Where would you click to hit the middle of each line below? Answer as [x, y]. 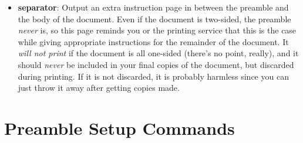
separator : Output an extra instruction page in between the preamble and [153, 7]
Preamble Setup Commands [119, 127]
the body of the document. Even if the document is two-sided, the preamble [154, 18]
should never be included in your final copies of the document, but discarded [156, 64]
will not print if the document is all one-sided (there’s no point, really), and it [158, 53]
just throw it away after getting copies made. [99, 88]
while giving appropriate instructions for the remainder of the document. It [153, 41]
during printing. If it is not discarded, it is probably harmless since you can [153, 76]
